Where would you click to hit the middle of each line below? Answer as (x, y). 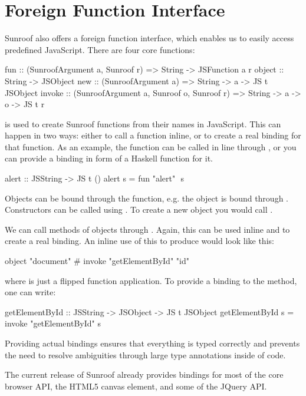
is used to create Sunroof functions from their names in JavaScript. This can (143, 123)
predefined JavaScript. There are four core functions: (100, 49)
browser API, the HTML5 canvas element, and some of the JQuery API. (136, 386)
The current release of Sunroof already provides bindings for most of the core (144, 374)
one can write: (30, 292)
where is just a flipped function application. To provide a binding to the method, (151, 280)
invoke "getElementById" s (53, 323)
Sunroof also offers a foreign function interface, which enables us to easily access (149, 38)
